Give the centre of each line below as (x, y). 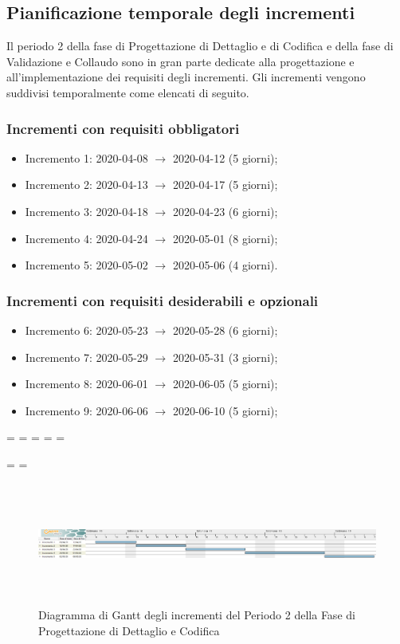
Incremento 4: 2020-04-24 (86, 238)
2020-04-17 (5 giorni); (225, 185)
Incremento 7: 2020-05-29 (86, 357)
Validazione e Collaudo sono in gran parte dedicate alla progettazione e (180, 61)
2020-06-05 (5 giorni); (225, 384)
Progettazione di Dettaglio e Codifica (129, 630)
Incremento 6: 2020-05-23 (86, 330)
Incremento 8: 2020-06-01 (86, 384)
